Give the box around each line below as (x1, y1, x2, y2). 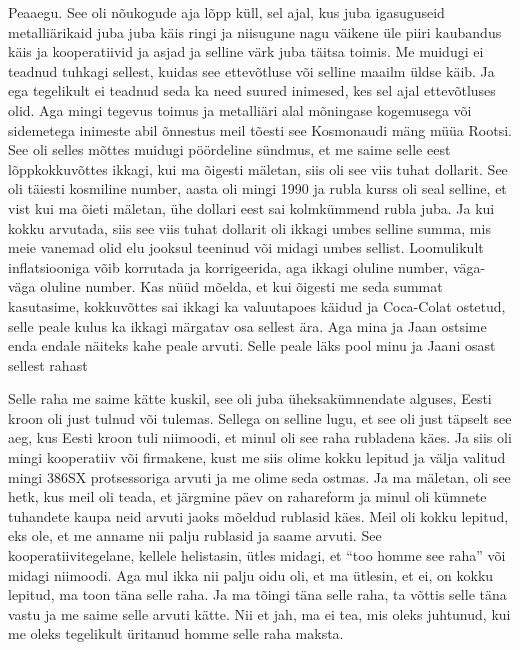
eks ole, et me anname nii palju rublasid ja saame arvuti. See (8, 525, 382, 546)
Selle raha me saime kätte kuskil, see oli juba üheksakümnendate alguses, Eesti (8, 388, 492, 409)
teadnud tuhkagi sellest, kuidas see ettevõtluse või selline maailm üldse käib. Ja (8, 60, 495, 81)
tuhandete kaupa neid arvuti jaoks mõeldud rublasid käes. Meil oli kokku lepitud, (8, 505, 509, 526)
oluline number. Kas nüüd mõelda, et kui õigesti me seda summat (40, 276, 443, 297)
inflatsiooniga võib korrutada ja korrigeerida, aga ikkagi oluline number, (8, 256, 449, 277)
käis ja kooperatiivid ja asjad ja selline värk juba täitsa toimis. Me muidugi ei (8, 41, 484, 62)
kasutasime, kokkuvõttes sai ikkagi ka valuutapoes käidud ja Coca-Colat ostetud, (8, 295, 506, 316)
